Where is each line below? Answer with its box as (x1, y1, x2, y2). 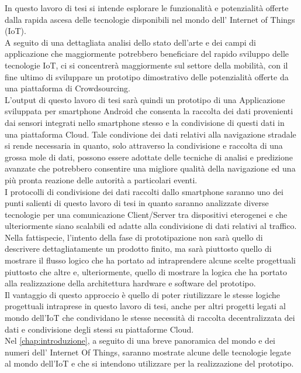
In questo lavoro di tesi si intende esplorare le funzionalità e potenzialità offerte (5, 2, 289, 13)
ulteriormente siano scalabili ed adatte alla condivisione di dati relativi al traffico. (5, 220, 297, 232)
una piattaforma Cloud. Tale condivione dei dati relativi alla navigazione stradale (5, 128, 296, 140)
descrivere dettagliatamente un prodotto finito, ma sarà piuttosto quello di (5, 242, 272, 255)
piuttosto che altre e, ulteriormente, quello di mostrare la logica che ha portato (5, 265, 287, 278)
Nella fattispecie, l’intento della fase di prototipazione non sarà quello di (5, 231, 263, 243)
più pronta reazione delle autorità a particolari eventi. (5, 173, 198, 186)
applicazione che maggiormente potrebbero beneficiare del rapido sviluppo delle (5, 47, 289, 60)
